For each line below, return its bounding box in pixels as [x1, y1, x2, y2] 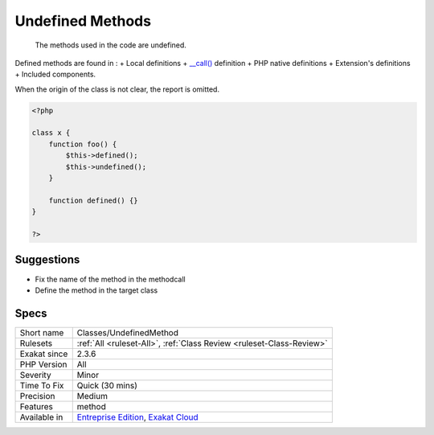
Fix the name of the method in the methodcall [35, 274, 186, 284]
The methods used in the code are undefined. [35, 40, 186, 50]
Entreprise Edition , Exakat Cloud [76, 411, 199, 422]
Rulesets [19, 338, 52, 349]
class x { [31, 129, 71, 137]
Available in [19, 411, 63, 422]
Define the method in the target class [35, 285, 158, 295]
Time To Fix [19, 380, 64, 391]
